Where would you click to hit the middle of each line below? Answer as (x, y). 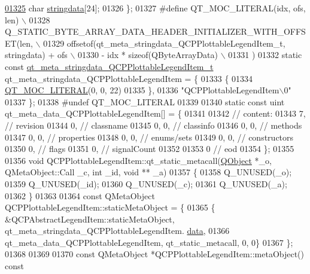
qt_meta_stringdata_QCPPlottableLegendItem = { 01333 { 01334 (129, 78)
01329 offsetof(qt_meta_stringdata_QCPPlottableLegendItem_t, (164, 43)
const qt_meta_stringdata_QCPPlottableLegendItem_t (109, 66)
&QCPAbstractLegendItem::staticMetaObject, (90, 219)
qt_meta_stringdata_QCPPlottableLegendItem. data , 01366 (117, 231)
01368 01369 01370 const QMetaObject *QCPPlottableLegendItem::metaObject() (155, 254)
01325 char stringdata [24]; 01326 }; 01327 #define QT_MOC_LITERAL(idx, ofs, (155, 8)
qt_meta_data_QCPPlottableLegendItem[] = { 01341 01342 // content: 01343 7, (155, 113)
